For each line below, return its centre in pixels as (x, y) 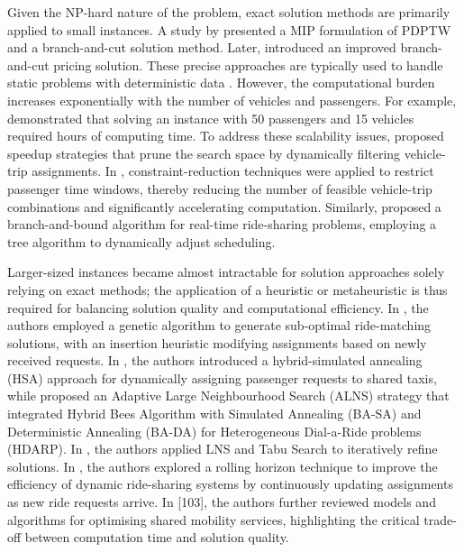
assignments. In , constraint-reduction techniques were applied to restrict (233, 171)
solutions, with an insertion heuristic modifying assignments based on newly (217, 342)
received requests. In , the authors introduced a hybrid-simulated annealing (215, 360)
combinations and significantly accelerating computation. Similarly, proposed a (224, 206)
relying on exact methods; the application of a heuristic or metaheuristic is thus (227, 289)
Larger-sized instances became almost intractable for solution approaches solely (226, 272)
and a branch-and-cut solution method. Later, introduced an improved (202, 47)
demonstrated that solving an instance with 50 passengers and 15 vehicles (211, 118)
